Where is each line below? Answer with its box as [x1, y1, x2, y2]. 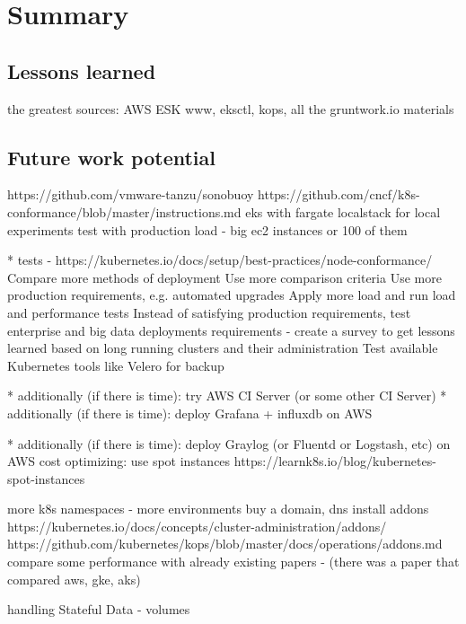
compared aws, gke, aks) [7, 569, 141, 588]
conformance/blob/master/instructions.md [7, 202, 242, 221]
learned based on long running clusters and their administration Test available [7, 338, 438, 357]
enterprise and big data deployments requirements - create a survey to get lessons [7, 321, 455, 339]
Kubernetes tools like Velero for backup [7, 356, 224, 374]
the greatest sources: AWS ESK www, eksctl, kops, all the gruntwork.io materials [7, 99, 454, 118]
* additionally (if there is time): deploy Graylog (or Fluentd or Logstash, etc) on [7, 434, 451, 453]
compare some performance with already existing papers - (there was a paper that [7, 552, 460, 571]
